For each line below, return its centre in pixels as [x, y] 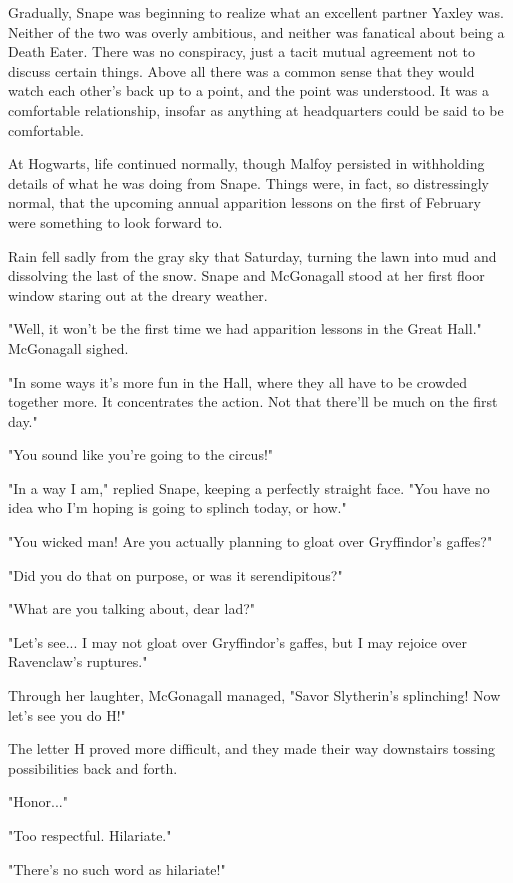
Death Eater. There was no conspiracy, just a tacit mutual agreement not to [242, 51]
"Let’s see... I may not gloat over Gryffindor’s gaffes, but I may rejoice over [238, 641]
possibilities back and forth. [93, 767]
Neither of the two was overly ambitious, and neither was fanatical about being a [256, 31]
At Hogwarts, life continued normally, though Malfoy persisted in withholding [246, 163]
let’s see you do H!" [67, 714]
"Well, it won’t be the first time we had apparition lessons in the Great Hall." [245, 328]
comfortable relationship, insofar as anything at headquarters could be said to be [256, 109]
